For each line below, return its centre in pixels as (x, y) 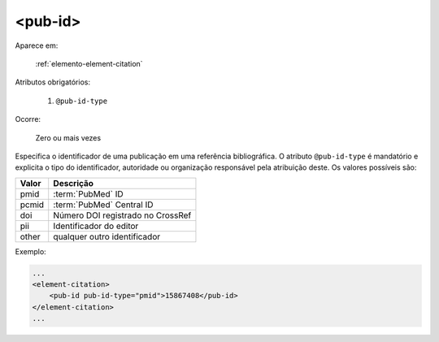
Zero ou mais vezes (68, 137)
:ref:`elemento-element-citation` (89, 63)
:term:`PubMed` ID (88, 193)
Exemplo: (30, 251)
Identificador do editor (96, 226)
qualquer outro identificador (107, 236)
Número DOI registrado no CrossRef (122, 215)
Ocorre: (28, 119)
